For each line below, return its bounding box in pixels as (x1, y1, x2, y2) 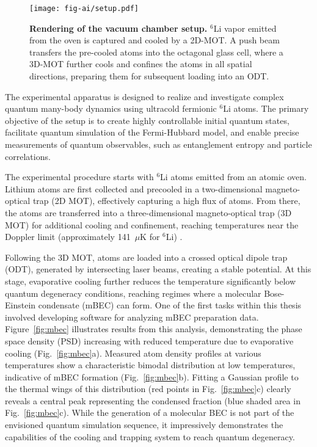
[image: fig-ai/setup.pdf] (29, 4, 139, 13)
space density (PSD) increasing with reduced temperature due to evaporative (5, 334, 294, 347)
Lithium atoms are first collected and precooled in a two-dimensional (5, 182, 263, 195)
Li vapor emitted (213, 21, 277, 34)
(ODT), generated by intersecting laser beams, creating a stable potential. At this (5, 263, 312, 275)
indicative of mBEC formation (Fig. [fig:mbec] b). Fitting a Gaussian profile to (5, 370, 299, 383)
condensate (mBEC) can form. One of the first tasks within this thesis (38, 299, 302, 311)
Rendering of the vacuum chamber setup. (29, 21, 208, 34)
